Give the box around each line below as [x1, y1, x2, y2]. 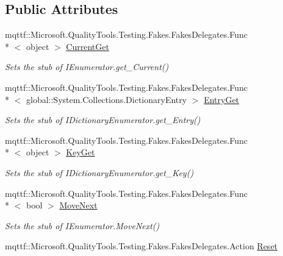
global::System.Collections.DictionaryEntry [26, 93, 187, 105]
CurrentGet [66, 40, 109, 52]
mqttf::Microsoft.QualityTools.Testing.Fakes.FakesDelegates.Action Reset [5, 240, 278, 252]
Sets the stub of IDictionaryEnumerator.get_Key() [5, 166, 194, 179]
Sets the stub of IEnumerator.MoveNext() [5, 219, 160, 232]
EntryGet [204, 93, 240, 105]
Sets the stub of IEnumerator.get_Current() [5, 60, 169, 73]
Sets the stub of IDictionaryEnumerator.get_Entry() [5, 113, 201, 126]
